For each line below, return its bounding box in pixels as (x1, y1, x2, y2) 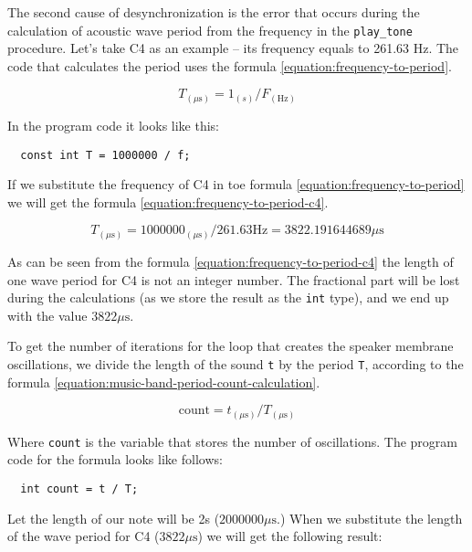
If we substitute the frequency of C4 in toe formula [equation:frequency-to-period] (7, 175, 465, 194)
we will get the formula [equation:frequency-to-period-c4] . (7, 192, 329, 211)
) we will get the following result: (197, 526, 383, 546)
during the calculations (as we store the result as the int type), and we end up (7, 288, 449, 307)
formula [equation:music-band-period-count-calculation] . (7, 372, 320, 391)
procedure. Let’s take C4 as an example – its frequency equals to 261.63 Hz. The (7, 38, 459, 58)
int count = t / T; (20, 482, 139, 495)
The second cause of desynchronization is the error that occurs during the (7, 3, 420, 21)
